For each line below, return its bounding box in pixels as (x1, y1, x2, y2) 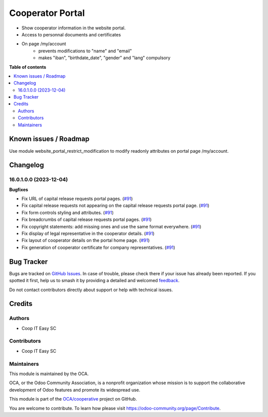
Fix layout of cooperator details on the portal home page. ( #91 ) (21, 237, 150, 243)
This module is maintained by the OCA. (9, 371, 89, 377)
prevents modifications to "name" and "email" (38, 48, 133, 54)
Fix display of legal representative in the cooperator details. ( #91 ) (21, 230, 155, 236)
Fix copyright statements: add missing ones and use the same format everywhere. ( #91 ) (21, 223, 201, 229)
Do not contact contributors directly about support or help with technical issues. (9, 287, 173, 293)
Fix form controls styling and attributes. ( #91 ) (21, 209, 114, 215)
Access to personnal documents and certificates (21, 31, 121, 37)
